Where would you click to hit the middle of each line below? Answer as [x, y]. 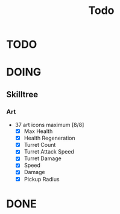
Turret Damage [43, 158]
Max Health [38, 131]
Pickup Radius [42, 179]
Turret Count [40, 145]
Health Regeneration [49, 138]
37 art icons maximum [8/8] [49, 125]
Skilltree [22, 94]
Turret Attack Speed [49, 152]
